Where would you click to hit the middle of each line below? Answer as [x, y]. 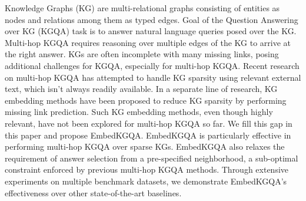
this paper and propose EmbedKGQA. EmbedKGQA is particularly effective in [148, 135]
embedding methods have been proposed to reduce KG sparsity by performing [146, 100]
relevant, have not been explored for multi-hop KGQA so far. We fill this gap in [149, 123]
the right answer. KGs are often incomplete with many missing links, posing [142, 54]
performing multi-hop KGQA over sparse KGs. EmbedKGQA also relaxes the [145, 146]
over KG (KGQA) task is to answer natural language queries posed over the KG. [151, 31]
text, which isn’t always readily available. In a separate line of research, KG [141, 89]
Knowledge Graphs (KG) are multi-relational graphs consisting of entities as [142, 8]
